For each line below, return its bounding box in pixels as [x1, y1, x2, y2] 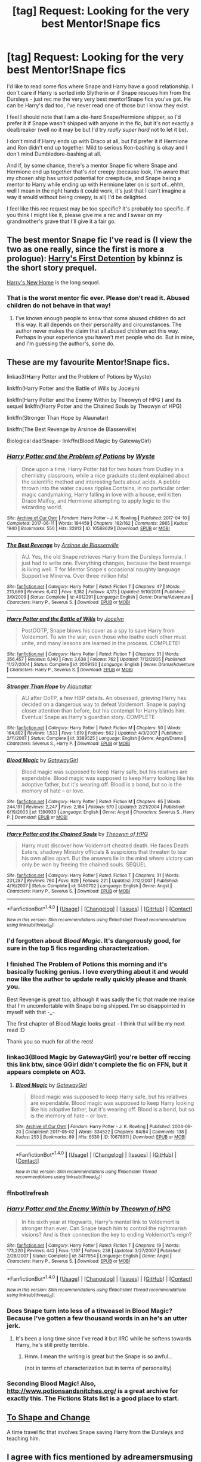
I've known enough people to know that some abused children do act [15, 315, 186, 322]
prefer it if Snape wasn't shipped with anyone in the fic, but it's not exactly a [7, 119, 194, 126]
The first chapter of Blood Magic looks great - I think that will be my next [7, 1020, 185, 1027]
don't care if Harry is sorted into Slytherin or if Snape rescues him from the [7, 89, 191, 96]
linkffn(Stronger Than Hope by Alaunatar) [7, 414, 109, 421]
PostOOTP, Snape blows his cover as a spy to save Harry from [21, 627, 175, 634]
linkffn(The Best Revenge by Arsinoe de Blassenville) [7, 425, 137, 433]
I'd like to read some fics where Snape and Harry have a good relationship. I [7, 82, 193, 90]
